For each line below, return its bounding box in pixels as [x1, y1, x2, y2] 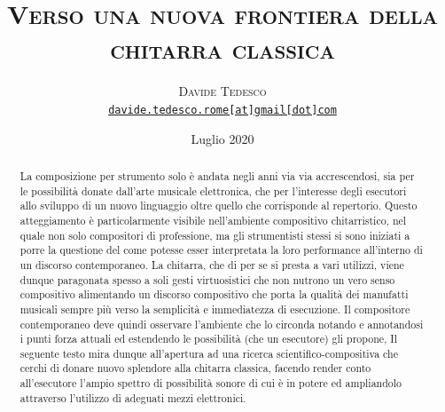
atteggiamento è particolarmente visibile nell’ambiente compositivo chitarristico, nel [20, 212, 407, 227]
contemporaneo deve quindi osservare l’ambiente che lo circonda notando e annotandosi [20, 316, 424, 331]
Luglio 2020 [191, 129, 254, 147]
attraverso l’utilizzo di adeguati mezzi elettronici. [20, 390, 246, 405]
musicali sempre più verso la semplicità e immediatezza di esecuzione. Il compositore [20, 301, 410, 316]
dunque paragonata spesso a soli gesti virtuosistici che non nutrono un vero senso [20, 272, 395, 287]
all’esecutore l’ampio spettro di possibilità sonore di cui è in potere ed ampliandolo [20, 376, 402, 391]
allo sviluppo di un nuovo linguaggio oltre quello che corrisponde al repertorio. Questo [20, 198, 418, 213]
